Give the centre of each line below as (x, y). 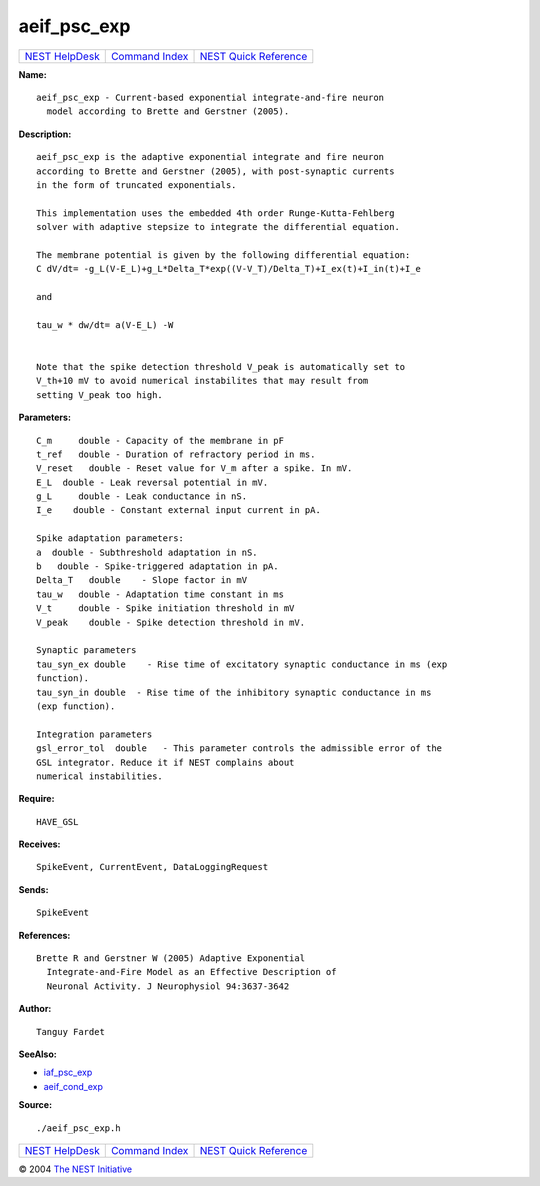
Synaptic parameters (86, 650)
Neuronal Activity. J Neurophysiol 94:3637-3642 (168, 986)
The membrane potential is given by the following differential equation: (223, 254)
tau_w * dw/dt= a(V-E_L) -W (105, 324)
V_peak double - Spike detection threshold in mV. (170, 622)
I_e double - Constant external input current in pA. (179, 510)
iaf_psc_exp (68, 1072)
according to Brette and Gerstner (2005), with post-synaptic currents (215, 171)
